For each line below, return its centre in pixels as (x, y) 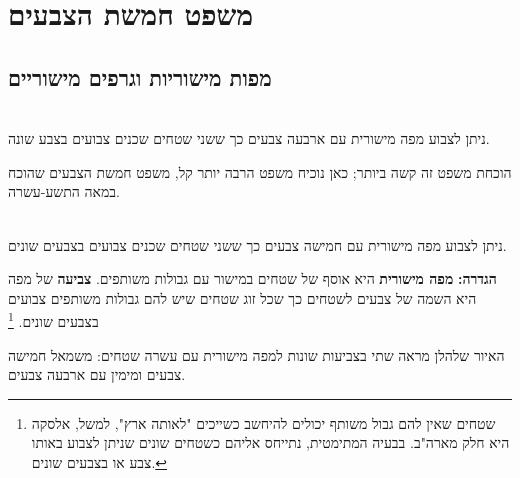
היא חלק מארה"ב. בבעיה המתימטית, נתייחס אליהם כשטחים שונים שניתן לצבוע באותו (270, 442)
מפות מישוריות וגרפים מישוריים (140, 76)
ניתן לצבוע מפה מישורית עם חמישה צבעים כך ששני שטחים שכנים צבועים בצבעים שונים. (257, 244)
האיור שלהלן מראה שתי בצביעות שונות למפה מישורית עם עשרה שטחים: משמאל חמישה (256, 354)
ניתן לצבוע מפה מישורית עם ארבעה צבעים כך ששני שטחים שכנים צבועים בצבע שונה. (249, 138)
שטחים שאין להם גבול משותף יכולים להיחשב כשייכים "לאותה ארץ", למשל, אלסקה (263, 422)
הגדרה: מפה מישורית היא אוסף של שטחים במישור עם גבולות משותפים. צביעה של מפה (252, 278)
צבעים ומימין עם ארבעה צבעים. (97, 374)
